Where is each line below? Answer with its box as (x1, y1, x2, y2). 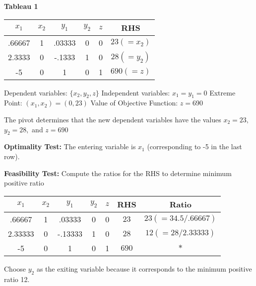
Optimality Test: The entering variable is (4, 141, 136, 152)
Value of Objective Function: (90, 97, 178, 108)
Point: (4, 97, 22, 108)
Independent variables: (101, 87, 170, 97)
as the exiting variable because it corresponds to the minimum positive (36, 263, 252, 274)
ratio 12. (4, 274, 30, 284)
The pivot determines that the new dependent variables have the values (4, 114, 221, 124)
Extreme (209, 87, 236, 97)
